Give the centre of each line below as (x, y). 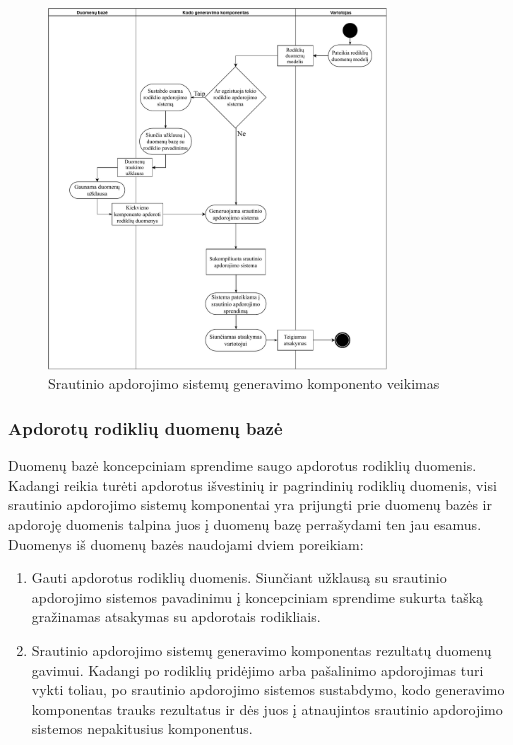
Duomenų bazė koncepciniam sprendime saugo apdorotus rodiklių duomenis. (242, 465)
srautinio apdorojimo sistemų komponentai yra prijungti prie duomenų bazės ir (250, 504)
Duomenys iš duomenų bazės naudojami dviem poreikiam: (186, 543)
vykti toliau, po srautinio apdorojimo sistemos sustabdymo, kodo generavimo (268, 689)
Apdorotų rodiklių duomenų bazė (145, 427)
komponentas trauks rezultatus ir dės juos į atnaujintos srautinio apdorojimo (267, 708)
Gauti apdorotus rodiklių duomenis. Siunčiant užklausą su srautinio (239, 577)
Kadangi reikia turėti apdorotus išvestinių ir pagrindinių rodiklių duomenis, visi (252, 484)
